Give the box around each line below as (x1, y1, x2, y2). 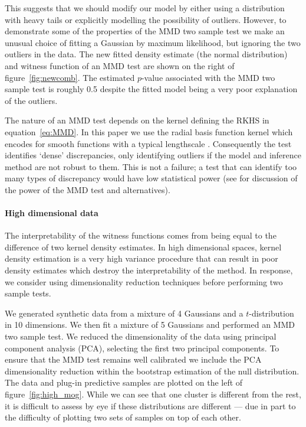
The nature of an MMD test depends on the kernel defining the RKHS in (5, 114, 269, 126)
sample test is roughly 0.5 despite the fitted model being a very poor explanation (5, 83, 298, 95)
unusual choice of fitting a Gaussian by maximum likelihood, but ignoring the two (5, 36, 301, 48)
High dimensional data (5, 207, 98, 219)
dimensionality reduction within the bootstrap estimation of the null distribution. (5, 364, 300, 377)
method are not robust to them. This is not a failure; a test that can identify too (5, 160, 297, 172)
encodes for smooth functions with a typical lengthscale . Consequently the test (5, 137, 292, 149)
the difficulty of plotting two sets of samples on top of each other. (5, 411, 241, 423)
